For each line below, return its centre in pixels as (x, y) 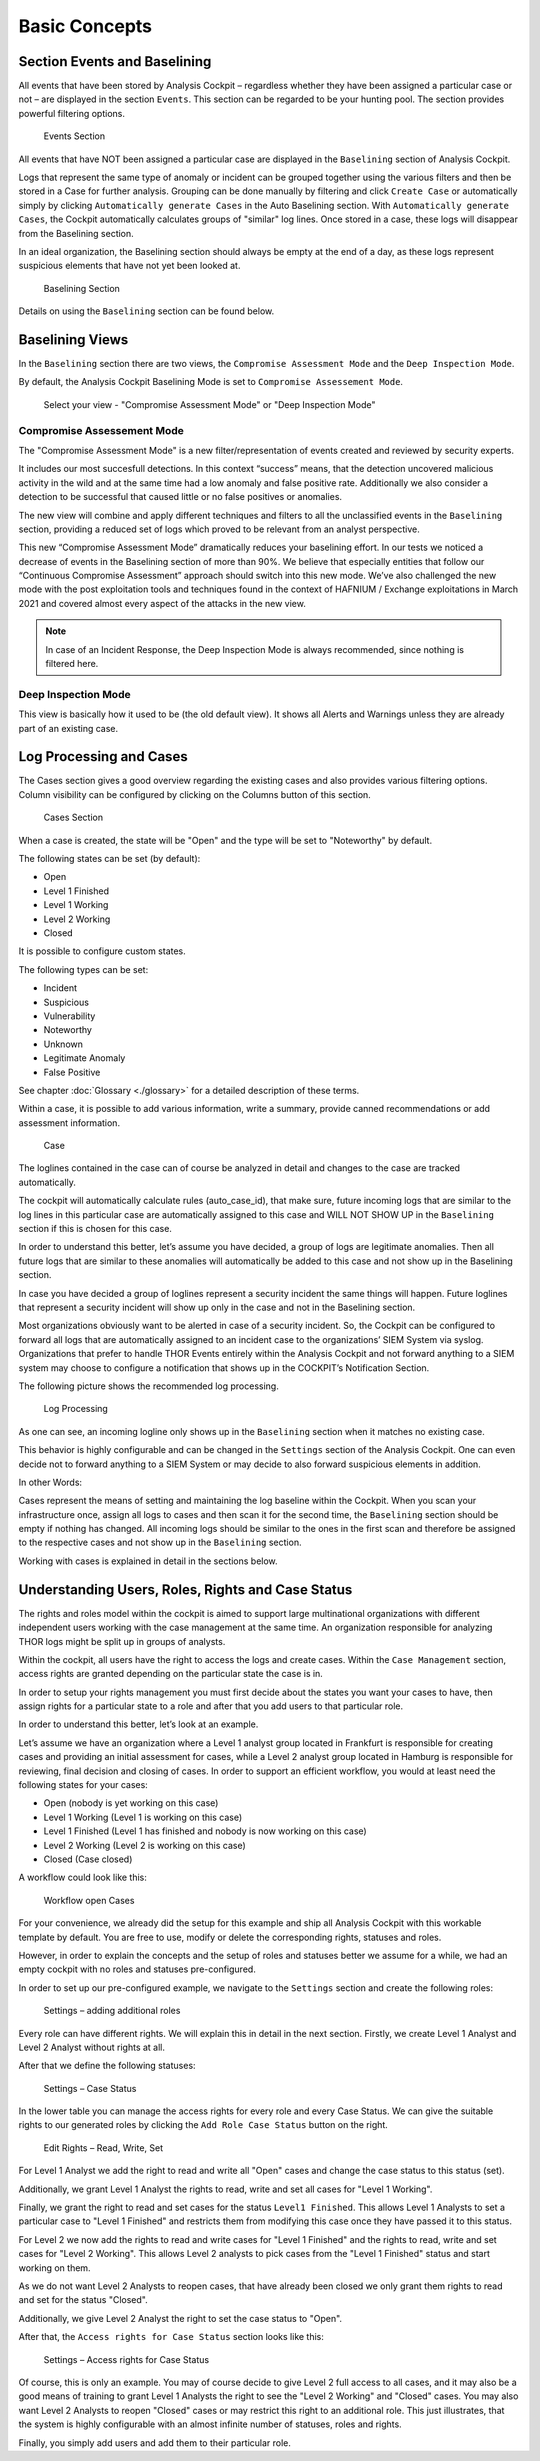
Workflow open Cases (89, 1900)
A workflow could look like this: (82, 1877)
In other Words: (50, 1482)
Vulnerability (69, 1016)
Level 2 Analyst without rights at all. (91, 2047)
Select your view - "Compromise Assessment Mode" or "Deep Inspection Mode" (209, 404)
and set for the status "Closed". (83, 2300)
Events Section (74, 136)
